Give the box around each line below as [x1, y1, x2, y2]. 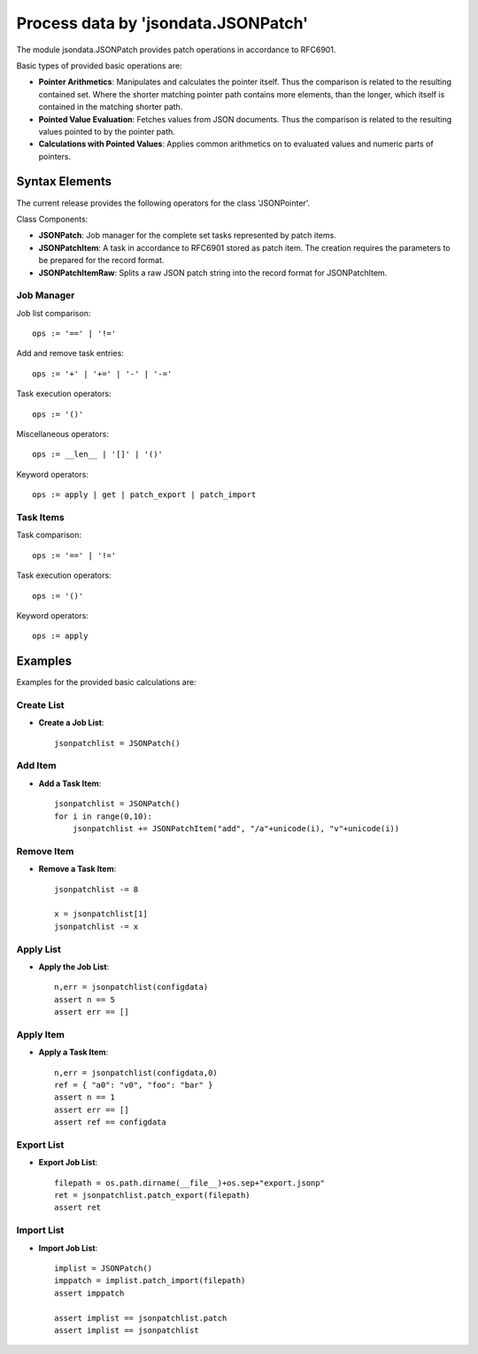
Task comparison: [16, 530, 81, 541]
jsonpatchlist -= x [54, 922, 139, 931]
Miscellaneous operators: [16, 429, 110, 440]
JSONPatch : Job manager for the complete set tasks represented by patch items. [38, 230, 336, 241]
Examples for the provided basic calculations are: [16, 677, 197, 688]
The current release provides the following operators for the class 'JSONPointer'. [16, 198, 311, 208]
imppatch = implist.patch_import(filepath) [54, 1276, 246, 1286]
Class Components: [16, 214, 89, 224]
